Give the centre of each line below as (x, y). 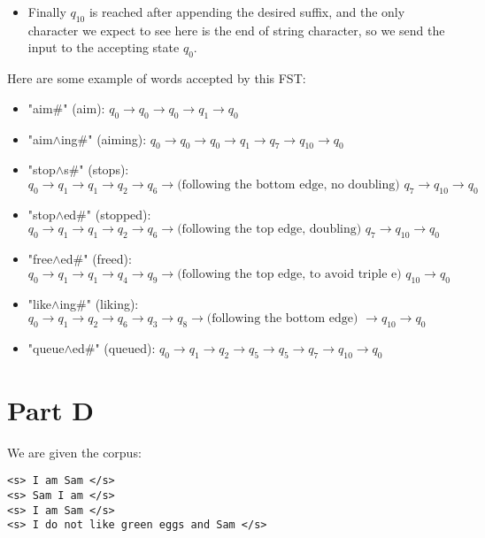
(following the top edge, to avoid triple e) (289, 274)
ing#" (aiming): (104, 138)
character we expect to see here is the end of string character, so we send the (236, 30)
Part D (50, 409)
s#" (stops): (96, 169)
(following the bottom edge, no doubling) (289, 184)
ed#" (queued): (114, 347)
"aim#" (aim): (66, 108)
